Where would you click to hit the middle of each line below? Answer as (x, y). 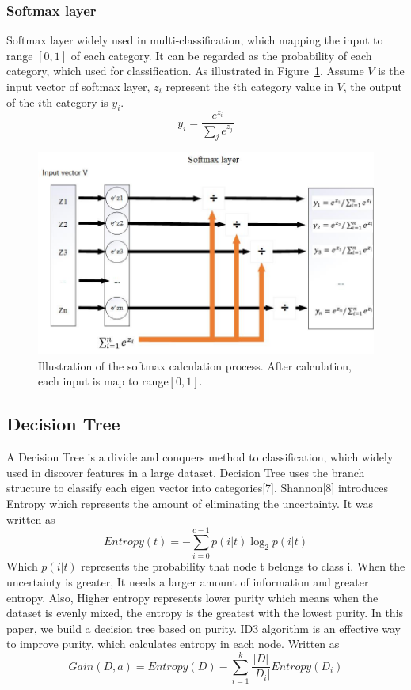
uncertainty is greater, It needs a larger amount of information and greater (188, 581)
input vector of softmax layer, (78, 86)
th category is (75, 102)
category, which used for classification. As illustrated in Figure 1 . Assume (185, 71)
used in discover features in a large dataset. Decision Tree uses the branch (186, 472)
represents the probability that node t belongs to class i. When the (243, 566)
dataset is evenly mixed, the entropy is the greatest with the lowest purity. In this (205, 613)
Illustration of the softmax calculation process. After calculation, (195, 365)
